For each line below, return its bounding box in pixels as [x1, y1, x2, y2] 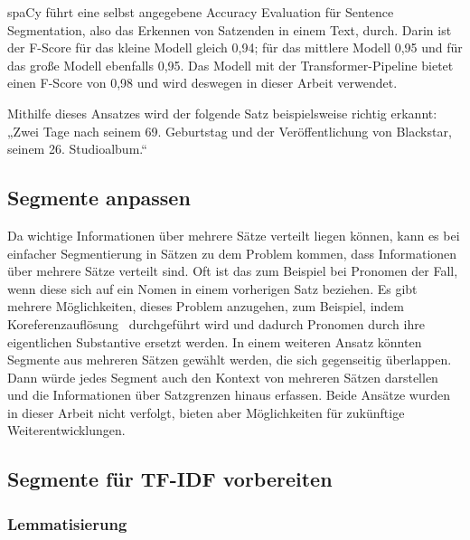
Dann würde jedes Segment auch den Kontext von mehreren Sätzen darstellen [7, 367, 438, 386]
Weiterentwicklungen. [7, 421, 126, 440]
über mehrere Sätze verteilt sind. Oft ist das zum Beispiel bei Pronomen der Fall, [7, 261, 458, 280]
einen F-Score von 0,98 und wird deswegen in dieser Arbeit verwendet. [7, 73, 398, 92]
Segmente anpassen [7, 184, 191, 212]
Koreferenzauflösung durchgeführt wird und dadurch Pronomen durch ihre [7, 314, 425, 333]
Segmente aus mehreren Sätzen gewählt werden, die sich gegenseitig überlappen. [7, 350, 452, 369]
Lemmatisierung [7, 512, 127, 535]
